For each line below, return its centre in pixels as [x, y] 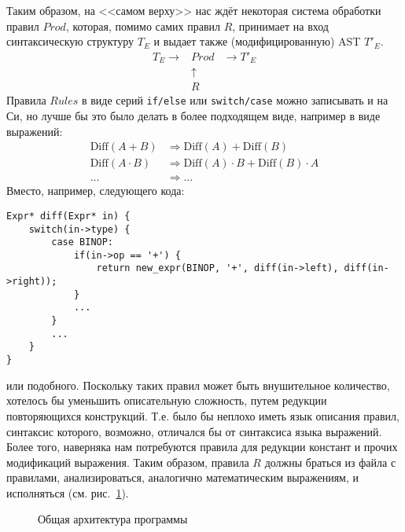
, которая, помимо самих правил [143, 26]
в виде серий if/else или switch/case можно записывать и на [235, 100]
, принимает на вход [280, 26]
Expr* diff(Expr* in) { [68, 216]
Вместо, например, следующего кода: [96, 191]
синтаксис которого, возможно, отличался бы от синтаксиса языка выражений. [194, 431]
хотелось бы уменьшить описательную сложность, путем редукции [167, 400]
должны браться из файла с [330, 462]
